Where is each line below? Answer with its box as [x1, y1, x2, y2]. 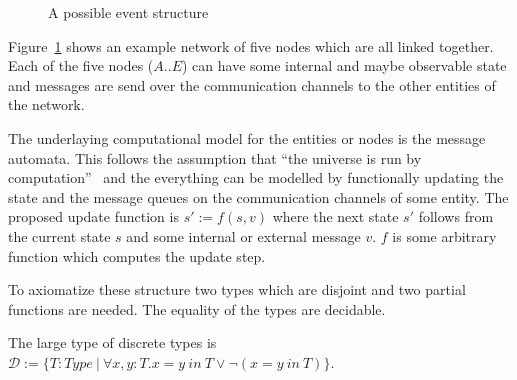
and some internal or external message [126, 225, 361, 246]
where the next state [272, 206, 399, 227]
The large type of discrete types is [8, 332, 217, 353]
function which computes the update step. [8, 245, 266, 266]
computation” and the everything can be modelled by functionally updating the [8, 167, 504, 188]
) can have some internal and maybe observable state [181, 55, 507, 76]
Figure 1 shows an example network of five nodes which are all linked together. [8, 35, 494, 56]
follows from [418, 206, 494, 227]
